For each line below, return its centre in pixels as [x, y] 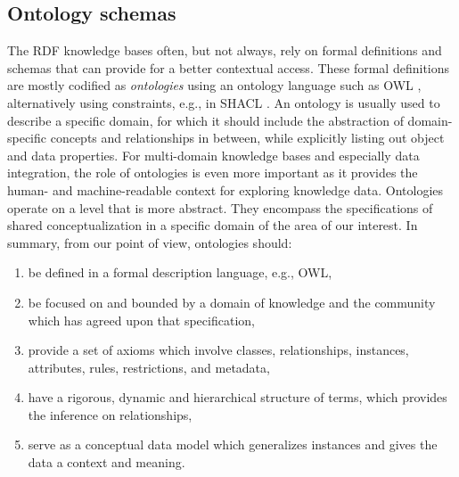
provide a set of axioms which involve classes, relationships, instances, [218, 350]
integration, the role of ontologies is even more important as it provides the [213, 173]
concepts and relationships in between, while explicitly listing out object [247, 138]
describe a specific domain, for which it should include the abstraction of [205, 120]
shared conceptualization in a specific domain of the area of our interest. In [213, 225]
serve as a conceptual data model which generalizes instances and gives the [233, 444]
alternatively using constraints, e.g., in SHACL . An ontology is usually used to [224, 102]
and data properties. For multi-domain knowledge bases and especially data [213, 155]
